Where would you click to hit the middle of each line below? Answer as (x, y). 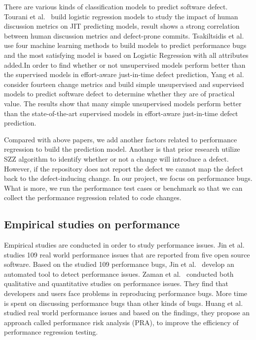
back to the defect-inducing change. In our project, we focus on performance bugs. (128, 178)
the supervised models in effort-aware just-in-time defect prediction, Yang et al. (124, 74)
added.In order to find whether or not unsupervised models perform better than (125, 64)
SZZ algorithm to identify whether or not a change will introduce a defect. (116, 158)
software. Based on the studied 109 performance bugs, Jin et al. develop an (119, 264)
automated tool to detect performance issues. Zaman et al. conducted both (119, 274)
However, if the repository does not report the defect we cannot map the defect (124, 168)
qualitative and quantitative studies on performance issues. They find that (116, 283)
